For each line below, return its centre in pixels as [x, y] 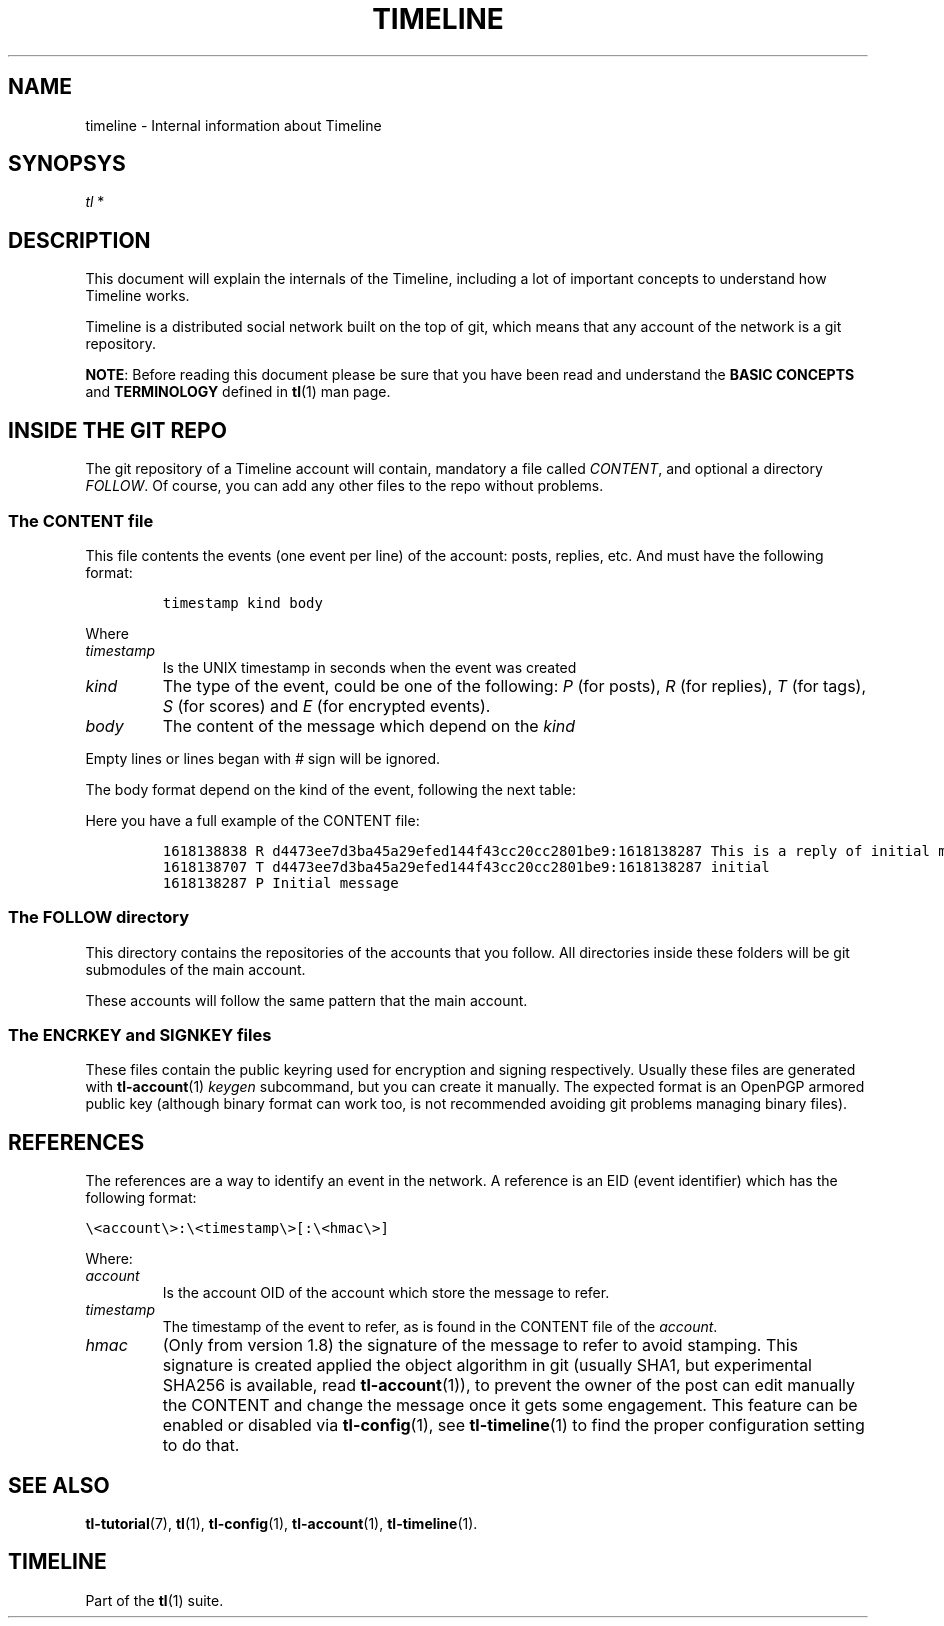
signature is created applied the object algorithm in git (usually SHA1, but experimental [487, 1365]
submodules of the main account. [195, 969]
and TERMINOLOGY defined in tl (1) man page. [238, 392]
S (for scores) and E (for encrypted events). [326, 705]
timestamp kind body [242, 602]
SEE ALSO [59, 1485]
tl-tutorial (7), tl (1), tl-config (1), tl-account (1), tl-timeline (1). [281, 1524]
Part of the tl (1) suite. [154, 1600]
